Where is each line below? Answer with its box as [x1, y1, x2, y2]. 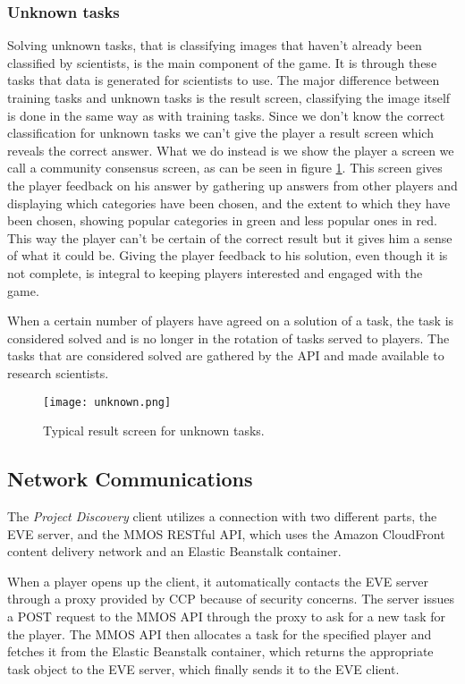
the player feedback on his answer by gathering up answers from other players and [7, 175, 458, 194]
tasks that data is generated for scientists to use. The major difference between [7, 71, 440, 89]
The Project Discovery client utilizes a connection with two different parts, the [7, 506, 437, 525]
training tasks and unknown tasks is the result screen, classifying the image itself [7, 89, 451, 106]
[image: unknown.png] [43, 395, 172, 409]
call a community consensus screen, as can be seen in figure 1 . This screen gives [7, 158, 443, 177]
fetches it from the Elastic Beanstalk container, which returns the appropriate [7, 642, 434, 661]
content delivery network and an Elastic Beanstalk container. [7, 542, 342, 561]
